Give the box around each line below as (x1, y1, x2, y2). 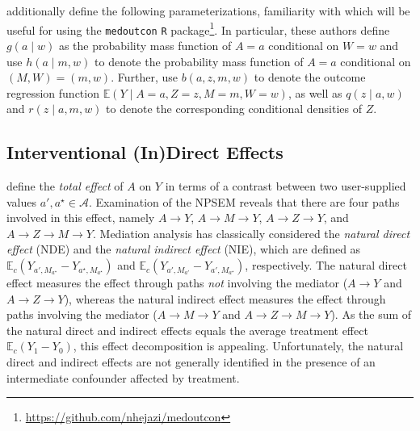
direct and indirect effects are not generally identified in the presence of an (6, 354, 376, 370)
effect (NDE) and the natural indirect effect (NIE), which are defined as (6, 241, 361, 257)
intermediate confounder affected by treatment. (6, 369, 240, 386)
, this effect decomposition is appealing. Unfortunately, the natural (73, 337, 404, 354)
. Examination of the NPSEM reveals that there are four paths (88, 193, 400, 210)
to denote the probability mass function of (94, 52, 304, 69)
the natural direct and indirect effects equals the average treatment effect (6, 321, 368, 338)
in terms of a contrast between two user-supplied (165, 178, 406, 195)
